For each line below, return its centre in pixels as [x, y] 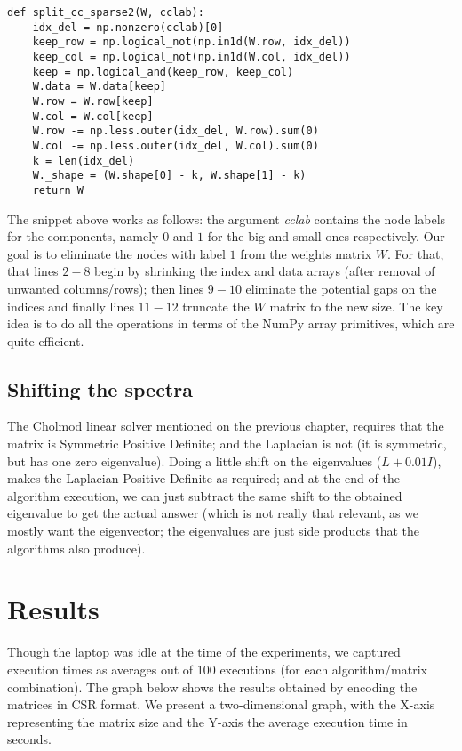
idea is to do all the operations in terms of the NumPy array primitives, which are [231, 323]
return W [58, 190]
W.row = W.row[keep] [93, 101]
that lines [33, 271]
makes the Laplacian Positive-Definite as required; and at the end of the [203, 478]
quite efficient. [46, 340]
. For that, [416, 253]
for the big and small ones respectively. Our [326, 236]
